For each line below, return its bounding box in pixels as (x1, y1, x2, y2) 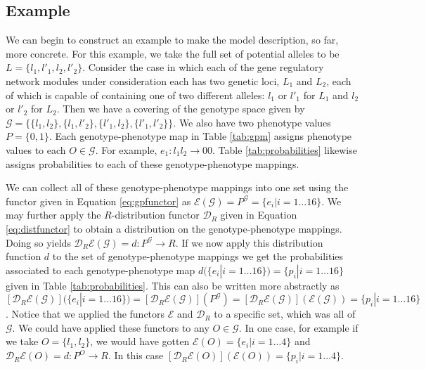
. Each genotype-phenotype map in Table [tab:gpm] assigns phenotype (49, 129, 352, 143)
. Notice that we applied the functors (6, 306, 165, 321)
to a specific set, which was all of (214, 306, 356, 321)
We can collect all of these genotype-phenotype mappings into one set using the (6, 180, 349, 195)
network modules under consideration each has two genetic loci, (6, 73, 280, 88)
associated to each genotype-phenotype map (6, 262, 195, 277)
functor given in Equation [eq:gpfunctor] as (6, 193, 191, 208)
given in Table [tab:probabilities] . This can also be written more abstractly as (6, 278, 340, 292)
